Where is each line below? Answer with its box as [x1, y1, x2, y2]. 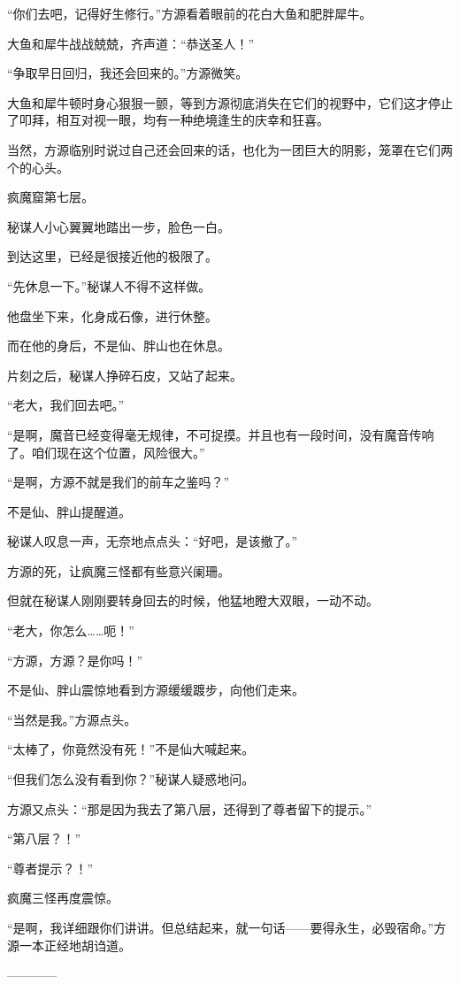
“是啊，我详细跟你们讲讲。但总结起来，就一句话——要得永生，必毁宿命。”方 [7, 919, 447, 936]
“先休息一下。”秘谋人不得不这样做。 [7, 276, 211, 295]
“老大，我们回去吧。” [7, 396, 125, 414]
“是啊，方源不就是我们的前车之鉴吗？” [7, 473, 230, 491]
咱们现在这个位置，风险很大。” [31, 442, 205, 461]
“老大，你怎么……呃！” [7, 621, 134, 640]
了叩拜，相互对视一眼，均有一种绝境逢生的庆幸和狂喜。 [7, 111, 329, 129]
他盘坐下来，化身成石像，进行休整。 [7, 306, 218, 325]
